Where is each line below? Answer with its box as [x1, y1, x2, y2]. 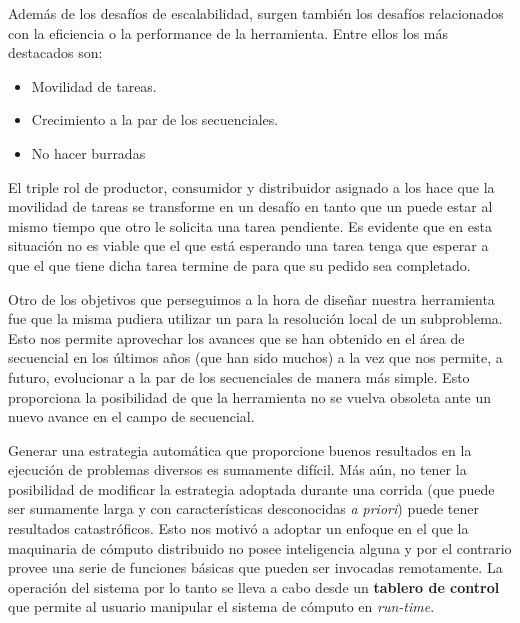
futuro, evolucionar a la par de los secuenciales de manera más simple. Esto [8, 366, 470, 387]
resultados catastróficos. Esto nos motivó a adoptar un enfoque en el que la [8, 518, 469, 539]
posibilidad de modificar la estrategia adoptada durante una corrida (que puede [8, 478, 495, 499]
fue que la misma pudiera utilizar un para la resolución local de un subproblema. [8, 308, 503, 329]
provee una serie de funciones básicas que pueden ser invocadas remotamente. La [8, 557, 503, 578]
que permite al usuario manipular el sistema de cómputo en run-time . [8, 596, 435, 617]
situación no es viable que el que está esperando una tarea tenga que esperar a [8, 235, 489, 256]
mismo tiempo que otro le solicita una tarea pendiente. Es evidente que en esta [8, 215, 492, 236]
